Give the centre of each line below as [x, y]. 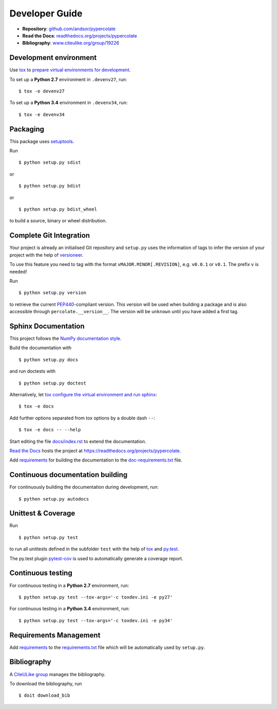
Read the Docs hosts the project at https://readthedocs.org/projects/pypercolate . [95, 451]
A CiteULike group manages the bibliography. [57, 674]
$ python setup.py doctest [53, 383]
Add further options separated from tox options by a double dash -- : [82, 418]
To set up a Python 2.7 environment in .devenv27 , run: [68, 79]
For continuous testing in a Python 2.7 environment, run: [69, 585]
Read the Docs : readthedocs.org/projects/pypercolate [80, 35]
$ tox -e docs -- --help [50, 430]
